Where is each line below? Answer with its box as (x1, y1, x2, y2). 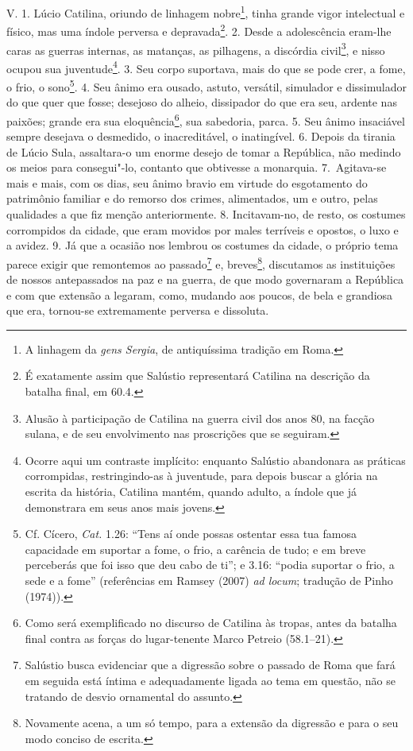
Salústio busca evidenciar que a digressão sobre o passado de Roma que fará (25, 656, 396, 673)
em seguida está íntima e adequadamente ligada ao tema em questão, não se (25, 672, 396, 688)
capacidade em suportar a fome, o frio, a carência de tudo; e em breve (25, 540, 366, 557)
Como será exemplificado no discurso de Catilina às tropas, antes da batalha (25, 614, 397, 631)
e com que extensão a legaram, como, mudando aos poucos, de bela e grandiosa (6, 286, 393, 303)
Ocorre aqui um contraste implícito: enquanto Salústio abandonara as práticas (25, 451, 406, 468)
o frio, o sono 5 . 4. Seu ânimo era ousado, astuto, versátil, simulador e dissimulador (6, 76, 407, 95)
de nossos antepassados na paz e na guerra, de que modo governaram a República (6, 271, 404, 288)
